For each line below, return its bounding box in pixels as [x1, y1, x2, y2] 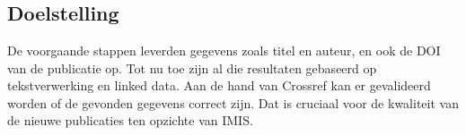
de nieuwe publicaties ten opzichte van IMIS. [7, 111, 253, 130]
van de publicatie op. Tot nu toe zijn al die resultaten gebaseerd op [7, 58, 377, 77]
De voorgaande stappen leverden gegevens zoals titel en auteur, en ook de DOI [7, 41, 441, 59]
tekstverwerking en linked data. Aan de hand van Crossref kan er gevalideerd [7, 76, 431, 95]
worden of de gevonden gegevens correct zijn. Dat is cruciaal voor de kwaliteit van [7, 93, 459, 112]
